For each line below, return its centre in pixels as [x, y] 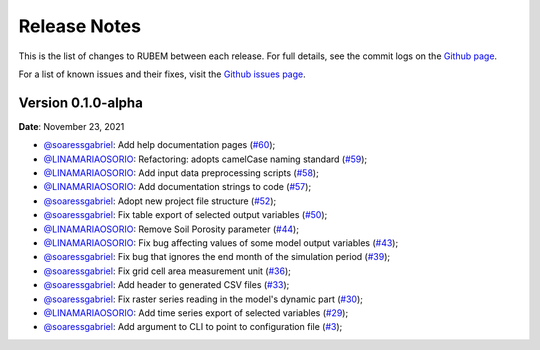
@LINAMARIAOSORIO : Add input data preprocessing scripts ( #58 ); [181, 173]
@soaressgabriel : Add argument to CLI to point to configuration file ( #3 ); [193, 327]
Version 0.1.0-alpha [81, 102]
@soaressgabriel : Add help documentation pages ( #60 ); [159, 145]
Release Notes [80, 26]
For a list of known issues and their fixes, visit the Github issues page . [162, 74]
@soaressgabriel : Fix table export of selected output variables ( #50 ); [185, 215]
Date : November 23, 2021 [71, 126]
